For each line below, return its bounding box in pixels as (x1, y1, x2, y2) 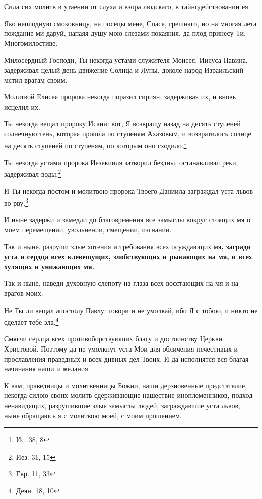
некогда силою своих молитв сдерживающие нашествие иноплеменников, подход (4, 390, 253, 401)
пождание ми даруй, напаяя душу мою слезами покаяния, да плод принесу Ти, (4, 28, 246, 38)
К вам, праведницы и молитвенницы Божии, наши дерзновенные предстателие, (4, 380, 247, 390)
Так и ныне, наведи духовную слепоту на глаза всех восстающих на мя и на (4, 278, 238, 288)
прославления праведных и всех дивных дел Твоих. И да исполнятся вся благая (4, 353, 249, 364)
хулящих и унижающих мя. (4, 261, 95, 271)
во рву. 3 (4, 196, 29, 208)
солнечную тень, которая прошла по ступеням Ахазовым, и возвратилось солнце (4, 128, 251, 138)
